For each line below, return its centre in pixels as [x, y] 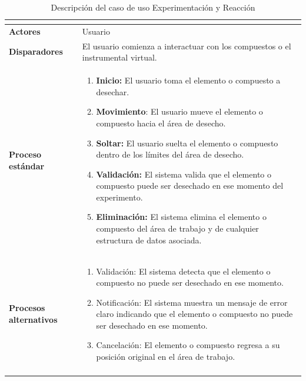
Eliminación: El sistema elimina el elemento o [181, 217]
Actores [25, 31]
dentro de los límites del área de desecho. [170, 154]
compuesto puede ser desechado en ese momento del [190, 186]
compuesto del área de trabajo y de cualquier [177, 228]
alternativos [33, 320]
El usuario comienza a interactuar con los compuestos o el [187, 46]
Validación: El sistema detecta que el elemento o [183, 271]
